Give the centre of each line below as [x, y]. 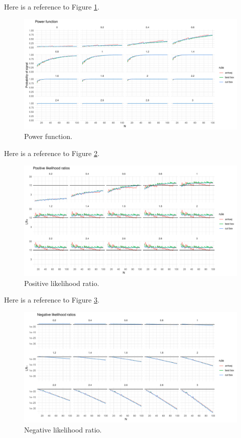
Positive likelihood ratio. [62, 283]
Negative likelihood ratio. [63, 429]
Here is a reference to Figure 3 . [52, 300]
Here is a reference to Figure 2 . [52, 153]
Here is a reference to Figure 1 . [52, 7]
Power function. [48, 136]
